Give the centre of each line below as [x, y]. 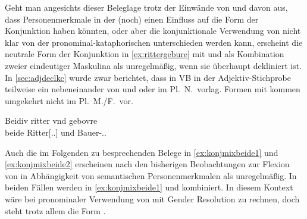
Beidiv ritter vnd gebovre [51, 121]
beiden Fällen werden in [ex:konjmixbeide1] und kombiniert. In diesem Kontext [149, 187]
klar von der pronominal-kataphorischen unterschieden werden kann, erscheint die [154, 42]
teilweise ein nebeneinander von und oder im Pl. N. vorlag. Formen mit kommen [153, 89]
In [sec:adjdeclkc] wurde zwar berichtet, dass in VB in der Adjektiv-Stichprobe [148, 77]
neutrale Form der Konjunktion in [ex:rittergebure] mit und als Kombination [145, 54]
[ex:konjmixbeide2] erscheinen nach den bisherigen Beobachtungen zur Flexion [147, 164]
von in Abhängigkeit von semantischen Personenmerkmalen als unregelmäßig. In [151, 175]
